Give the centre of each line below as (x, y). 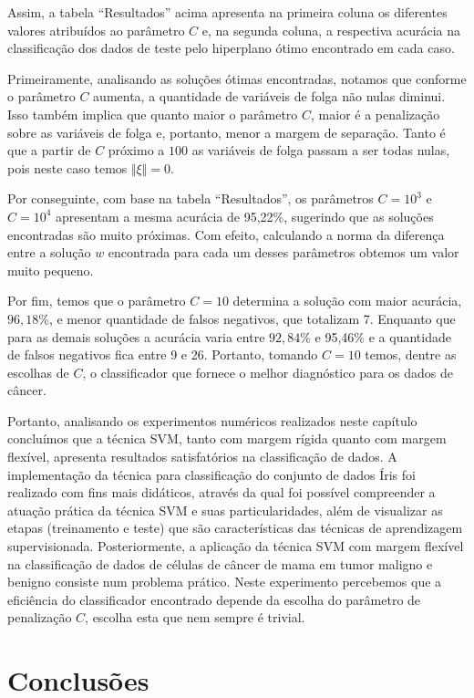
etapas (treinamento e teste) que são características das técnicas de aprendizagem (235, 528)
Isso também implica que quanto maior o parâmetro (153, 114)
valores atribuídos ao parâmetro (96, 30)
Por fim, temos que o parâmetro (97, 301)
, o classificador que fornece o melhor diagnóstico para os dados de (268, 372)
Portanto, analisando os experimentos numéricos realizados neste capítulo (212, 420)
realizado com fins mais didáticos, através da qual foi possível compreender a (222, 492)
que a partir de (49, 150)
